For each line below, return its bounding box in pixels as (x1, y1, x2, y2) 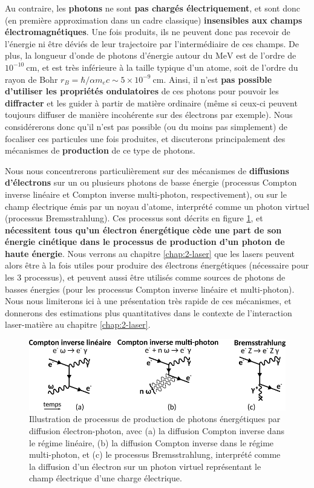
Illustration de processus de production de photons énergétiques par (29, 412, 281, 425)
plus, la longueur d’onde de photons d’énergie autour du (5, 49, 213, 62)
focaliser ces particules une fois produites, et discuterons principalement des (5, 132, 286, 145)
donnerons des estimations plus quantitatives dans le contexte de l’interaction (5, 306, 292, 319)
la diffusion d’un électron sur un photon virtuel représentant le (29, 460, 261, 472)
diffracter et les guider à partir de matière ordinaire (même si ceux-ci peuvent (5, 96, 298, 109)
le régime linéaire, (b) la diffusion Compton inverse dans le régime (29, 436, 274, 449)
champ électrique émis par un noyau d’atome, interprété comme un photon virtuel (5, 200, 310, 212)
